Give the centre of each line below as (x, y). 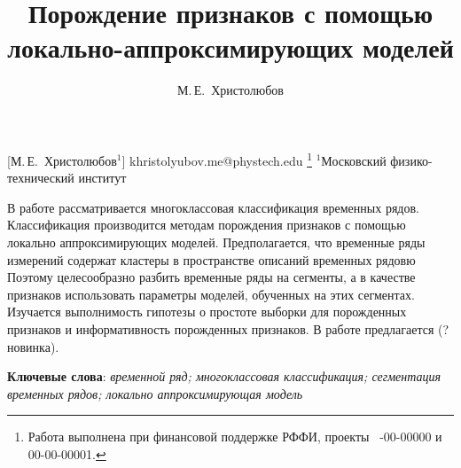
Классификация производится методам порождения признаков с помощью (207, 225)
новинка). (33, 346)
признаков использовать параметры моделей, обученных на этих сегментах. (211, 294)
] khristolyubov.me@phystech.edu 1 (217, 159)
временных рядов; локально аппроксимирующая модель (155, 393)
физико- (411, 160)
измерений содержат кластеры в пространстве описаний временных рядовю (211, 259)
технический (41, 178)
